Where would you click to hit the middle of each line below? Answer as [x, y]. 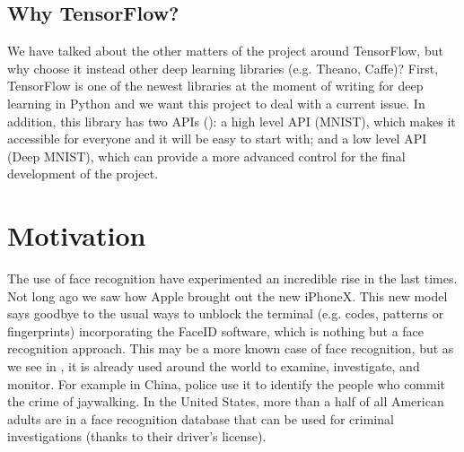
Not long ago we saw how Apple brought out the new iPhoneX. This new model [228, 296]
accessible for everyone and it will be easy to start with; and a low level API [217, 139]
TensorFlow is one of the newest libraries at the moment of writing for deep [215, 86]
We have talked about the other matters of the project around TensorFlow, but [225, 51]
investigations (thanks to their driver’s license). [137, 436]
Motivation [77, 235]
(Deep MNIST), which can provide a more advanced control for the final [206, 156]
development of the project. [83, 174]
